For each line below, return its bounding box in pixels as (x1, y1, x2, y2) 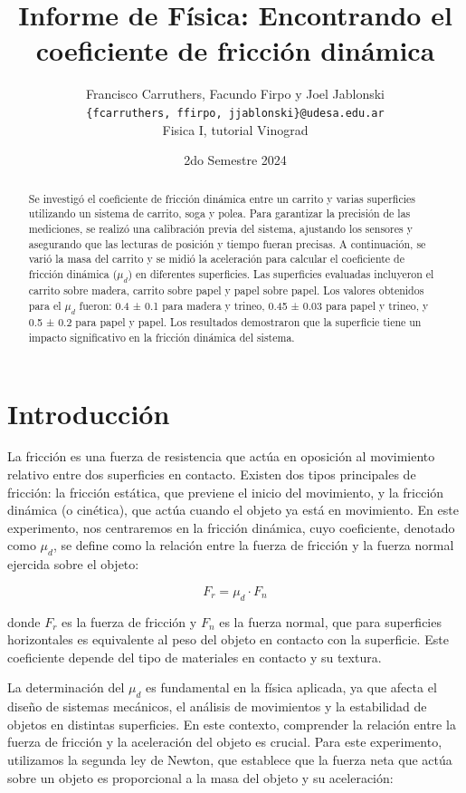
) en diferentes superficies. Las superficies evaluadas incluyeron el (128, 266, 434, 281)
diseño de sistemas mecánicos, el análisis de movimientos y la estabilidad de (7, 697, 427, 716)
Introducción (7, 394, 170, 431)
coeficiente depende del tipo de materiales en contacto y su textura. (7, 647, 382, 666)
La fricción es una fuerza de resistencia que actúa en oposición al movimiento (7, 447, 435, 466)
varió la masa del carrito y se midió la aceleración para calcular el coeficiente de (28, 251, 404, 266)
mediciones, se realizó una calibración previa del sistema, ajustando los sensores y (28, 220, 413, 236)
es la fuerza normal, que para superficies (219, 612, 442, 631)
